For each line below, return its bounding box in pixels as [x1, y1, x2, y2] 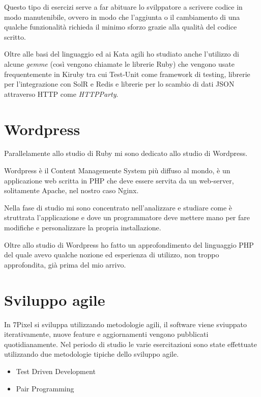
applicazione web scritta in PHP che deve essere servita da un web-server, [4, 175, 234, 186]
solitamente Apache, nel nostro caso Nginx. [4, 185, 139, 196]
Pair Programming [16, 383, 74, 393]
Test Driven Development [16, 365, 96, 376]
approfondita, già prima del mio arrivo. [4, 259, 126, 270]
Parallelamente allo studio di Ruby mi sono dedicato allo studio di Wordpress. [4, 148, 248, 158]
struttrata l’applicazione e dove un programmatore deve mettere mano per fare [4, 212, 250, 223]
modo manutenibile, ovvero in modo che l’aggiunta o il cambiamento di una [4, 11, 240, 22]
